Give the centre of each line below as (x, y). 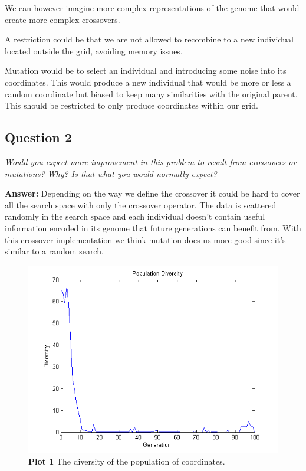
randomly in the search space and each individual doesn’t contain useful (135, 216)
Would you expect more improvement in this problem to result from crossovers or (151, 161)
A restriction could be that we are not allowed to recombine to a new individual (149, 39)
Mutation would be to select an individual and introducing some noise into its (146, 71)
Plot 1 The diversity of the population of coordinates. (127, 461)
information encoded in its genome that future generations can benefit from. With (153, 228)
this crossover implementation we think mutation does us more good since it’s (145, 239)
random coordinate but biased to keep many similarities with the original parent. (151, 94)
